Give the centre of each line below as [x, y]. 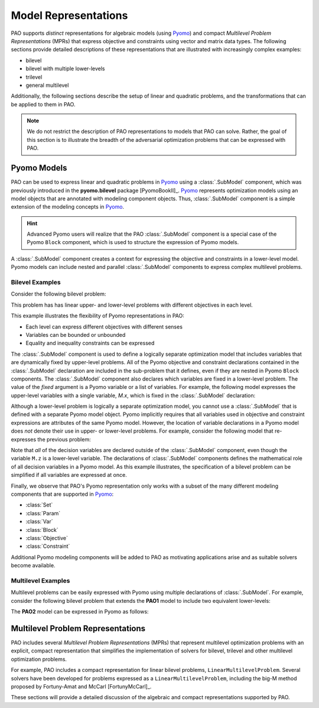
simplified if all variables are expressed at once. [69, 475]
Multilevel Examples [40, 580]
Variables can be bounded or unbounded [76, 334]
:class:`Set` [39, 505]
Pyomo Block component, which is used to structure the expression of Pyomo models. [133, 242]
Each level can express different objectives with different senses [104, 327]
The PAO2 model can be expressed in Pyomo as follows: [80, 612]
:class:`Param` [43, 513]
